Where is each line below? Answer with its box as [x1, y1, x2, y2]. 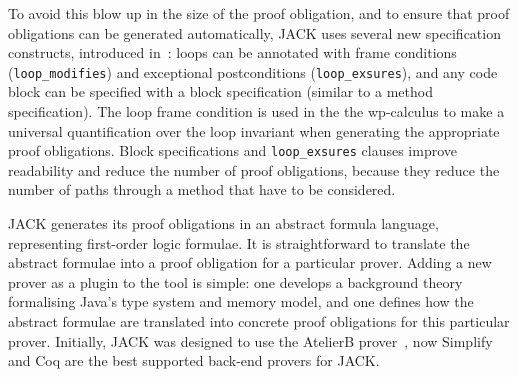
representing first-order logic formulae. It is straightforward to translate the [8, 232, 470, 253]
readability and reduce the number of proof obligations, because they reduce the [8, 159, 500, 180]
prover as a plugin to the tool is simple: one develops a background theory [8, 271, 463, 292]
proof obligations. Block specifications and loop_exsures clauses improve [8, 140, 458, 161]
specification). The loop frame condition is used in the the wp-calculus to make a [8, 101, 505, 122]
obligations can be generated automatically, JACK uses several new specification [8, 22, 501, 43]
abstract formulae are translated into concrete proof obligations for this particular [8, 311, 510, 332]
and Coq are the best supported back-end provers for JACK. [8, 350, 380, 371]
